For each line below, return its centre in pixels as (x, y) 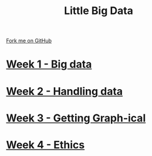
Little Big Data (99, 11)
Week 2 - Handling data (65, 91)
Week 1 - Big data (49, 64)
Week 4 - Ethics (45, 145)
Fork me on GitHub (29, 41)
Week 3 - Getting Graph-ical (76, 118)
